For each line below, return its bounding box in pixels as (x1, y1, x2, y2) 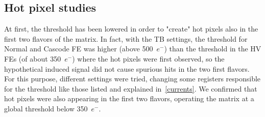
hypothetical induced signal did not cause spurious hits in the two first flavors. (4, 63, 250, 74)
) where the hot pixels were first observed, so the (72, 53, 225, 64)
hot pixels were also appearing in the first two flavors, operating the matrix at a (4, 93, 254, 104)
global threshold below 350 (4, 103, 88, 113)
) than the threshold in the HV (164, 43, 261, 54)
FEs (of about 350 (4, 53, 61, 64)
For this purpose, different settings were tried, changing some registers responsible (4, 73, 261, 84)
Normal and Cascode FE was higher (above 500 (4, 43, 153, 54)
